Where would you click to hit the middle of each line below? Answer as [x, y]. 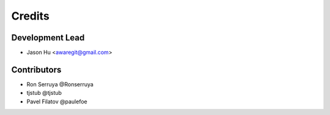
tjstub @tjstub [44, 93]
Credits [31, 16]
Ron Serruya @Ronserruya [60, 84]
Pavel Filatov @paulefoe [57, 102]
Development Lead [48, 38]
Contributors [36, 69]
